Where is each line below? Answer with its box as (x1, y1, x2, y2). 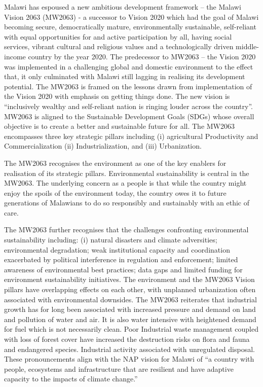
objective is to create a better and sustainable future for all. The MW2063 (4, 121, 235, 131)
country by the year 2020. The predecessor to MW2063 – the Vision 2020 (28, 51, 256, 61)
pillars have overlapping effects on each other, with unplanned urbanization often (4, 284, 256, 295)
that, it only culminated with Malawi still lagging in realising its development (4, 71, 245, 82)
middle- (236, 41, 259, 52)
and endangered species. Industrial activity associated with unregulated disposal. (4, 343, 255, 354)
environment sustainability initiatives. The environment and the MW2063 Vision (4, 274, 255, 285)
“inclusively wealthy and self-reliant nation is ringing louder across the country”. (4, 100, 253, 111)
